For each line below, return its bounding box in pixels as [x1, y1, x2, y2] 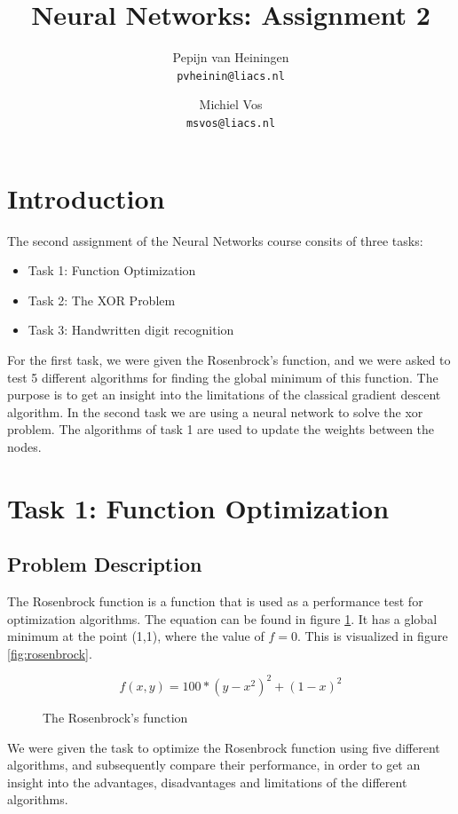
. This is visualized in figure [296, 627, 448, 645]
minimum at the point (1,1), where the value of [7, 627, 265, 645]
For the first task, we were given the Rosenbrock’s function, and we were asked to [7, 350, 451, 368]
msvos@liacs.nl [186, 116, 276, 130]
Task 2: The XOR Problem [28, 290, 176, 309]
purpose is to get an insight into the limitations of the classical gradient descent [7, 385, 441, 404]
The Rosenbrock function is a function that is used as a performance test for [7, 592, 423, 611]
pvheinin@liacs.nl [177, 69, 285, 83]
